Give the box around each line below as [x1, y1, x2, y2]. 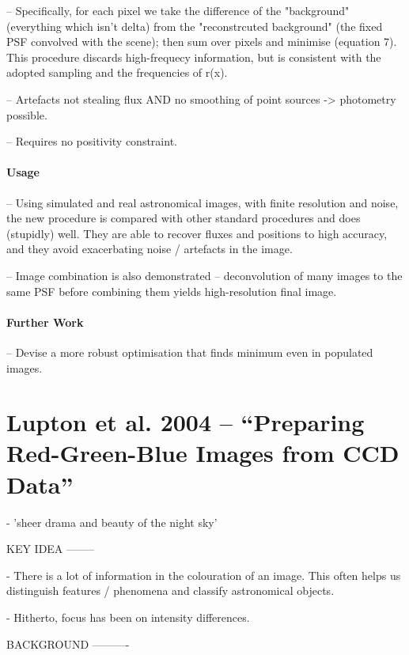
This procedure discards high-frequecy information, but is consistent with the [6, 48, 381, 65]
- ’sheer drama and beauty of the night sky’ [6, 513, 218, 530]
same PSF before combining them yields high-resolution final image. [6, 282, 337, 299]
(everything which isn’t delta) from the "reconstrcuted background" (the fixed [6, 17, 383, 34]
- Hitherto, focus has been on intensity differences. [6, 608, 250, 625]
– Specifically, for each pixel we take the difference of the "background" [6, 2, 350, 18]
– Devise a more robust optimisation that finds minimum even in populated [6, 343, 373, 360]
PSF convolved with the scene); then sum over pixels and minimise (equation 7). [6, 33, 397, 50]
